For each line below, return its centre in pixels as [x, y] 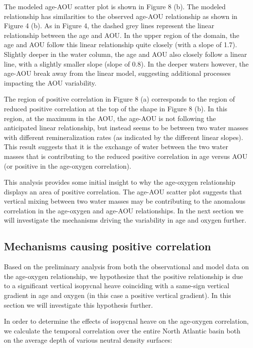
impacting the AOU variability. [50, 82]
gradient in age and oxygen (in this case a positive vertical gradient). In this [117, 295]
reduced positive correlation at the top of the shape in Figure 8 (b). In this [116, 108]
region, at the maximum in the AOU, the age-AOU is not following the [110, 118]
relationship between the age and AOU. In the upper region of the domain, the [122, 35]
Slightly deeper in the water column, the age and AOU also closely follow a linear [126, 54]
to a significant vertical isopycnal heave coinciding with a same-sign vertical [117, 286]
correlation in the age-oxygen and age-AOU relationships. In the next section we [124, 210]
